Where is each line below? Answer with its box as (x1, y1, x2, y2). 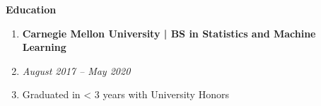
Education (6, 2, 57, 16)
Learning (22, 40, 66, 54)
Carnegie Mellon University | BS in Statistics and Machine (22, 25, 316, 40)
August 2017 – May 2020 (22, 63, 131, 78)
